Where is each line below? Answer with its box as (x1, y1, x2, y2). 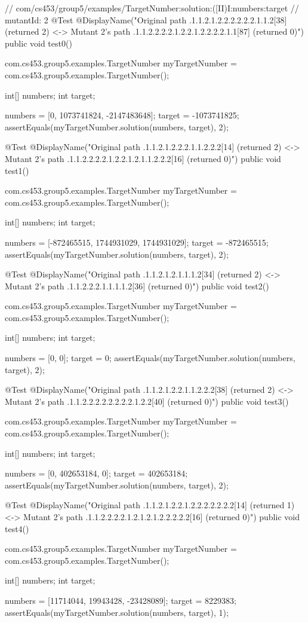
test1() (5, 164, 29, 176)
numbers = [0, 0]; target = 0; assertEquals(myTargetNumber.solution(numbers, (5, 352, 295, 364)
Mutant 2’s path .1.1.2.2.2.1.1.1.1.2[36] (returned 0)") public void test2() (5, 279, 269, 292)
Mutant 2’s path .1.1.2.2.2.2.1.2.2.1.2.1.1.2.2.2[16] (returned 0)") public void (5, 152, 281, 164)
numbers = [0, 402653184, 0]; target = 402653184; (5, 467, 188, 480)
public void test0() (5, 36, 72, 49)
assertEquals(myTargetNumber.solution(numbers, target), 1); (5, 606, 229, 618)
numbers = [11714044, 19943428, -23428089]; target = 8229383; (5, 594, 236, 606)
